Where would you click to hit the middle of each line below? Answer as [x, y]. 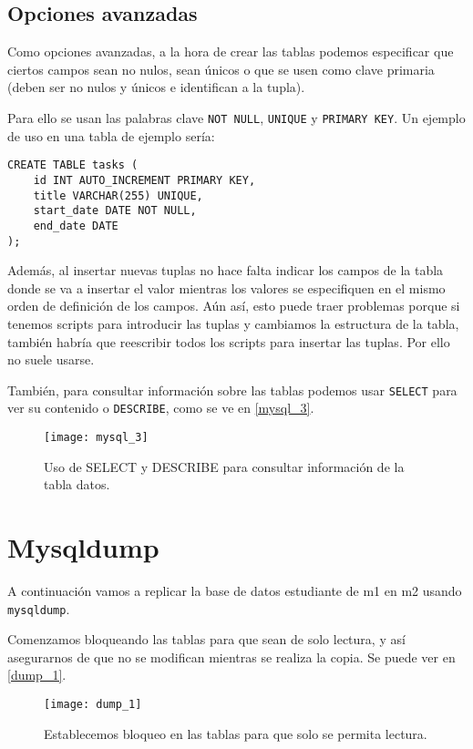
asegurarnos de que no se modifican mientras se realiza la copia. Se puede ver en [231, 657]
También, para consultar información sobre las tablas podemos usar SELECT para [232, 390]
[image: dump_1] [93, 705]
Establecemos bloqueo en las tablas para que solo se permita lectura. [236, 733]
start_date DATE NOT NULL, [115, 211]
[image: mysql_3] [96, 438]
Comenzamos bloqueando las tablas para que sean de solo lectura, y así [206, 639]
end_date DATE [76, 226]
